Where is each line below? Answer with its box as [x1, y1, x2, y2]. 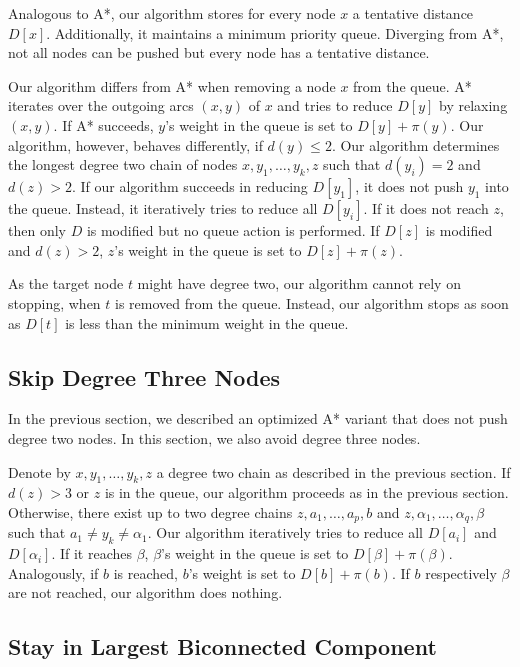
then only [8, 220, 66, 241]
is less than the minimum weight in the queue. [65, 312, 349, 333]
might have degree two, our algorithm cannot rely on [137, 273, 461, 294]
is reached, [113, 562, 178, 583]
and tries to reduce [277, 95, 393, 116]
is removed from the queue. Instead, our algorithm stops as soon [115, 292, 509, 313]
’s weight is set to [188, 562, 296, 583]
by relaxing [439, 95, 508, 116]
